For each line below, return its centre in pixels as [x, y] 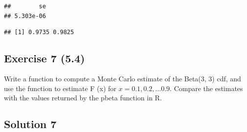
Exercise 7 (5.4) [45, 58]
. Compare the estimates [206, 88]
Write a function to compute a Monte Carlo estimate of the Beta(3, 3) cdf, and [123, 78]
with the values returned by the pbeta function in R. [83, 98]
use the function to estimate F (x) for [60, 88]
